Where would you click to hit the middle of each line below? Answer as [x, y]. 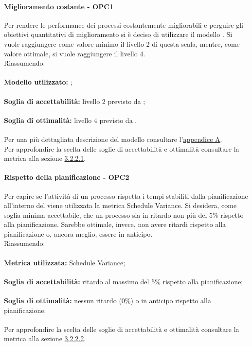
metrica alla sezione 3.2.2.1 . [45, 158]
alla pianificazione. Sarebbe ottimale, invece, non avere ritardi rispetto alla [115, 224]
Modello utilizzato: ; [38, 82]
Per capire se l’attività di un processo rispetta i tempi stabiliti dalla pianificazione [126, 196]
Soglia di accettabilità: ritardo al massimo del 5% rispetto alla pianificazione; [124, 281]
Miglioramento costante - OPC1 [59, 6]
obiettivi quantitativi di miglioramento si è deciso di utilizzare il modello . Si [118, 34]
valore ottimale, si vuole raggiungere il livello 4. [75, 53]
